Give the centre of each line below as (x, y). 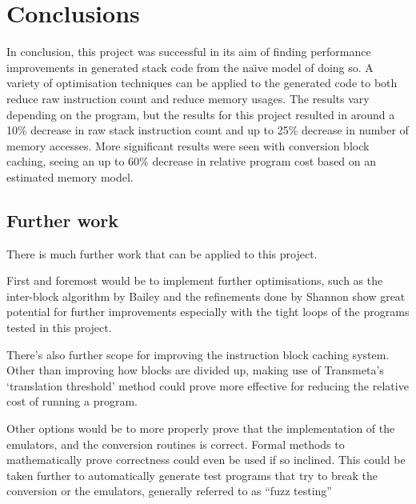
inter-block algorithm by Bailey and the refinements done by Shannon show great (206, 296)
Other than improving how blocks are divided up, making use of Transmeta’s (195, 370)
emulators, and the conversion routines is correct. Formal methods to (176, 444)
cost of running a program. (72, 401)
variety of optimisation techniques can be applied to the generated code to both (202, 83)
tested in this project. (59, 328)
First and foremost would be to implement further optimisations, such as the (195, 280)
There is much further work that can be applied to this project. (162, 253)
